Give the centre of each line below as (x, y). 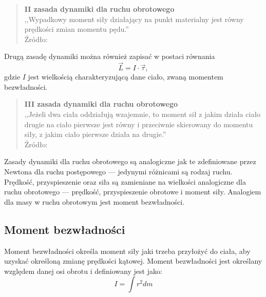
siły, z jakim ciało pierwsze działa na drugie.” (95, 134)
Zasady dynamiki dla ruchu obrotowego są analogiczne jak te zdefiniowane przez (130, 161)
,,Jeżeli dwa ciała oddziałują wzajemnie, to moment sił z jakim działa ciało (142, 114)
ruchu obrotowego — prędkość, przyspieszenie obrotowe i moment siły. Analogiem (133, 192)
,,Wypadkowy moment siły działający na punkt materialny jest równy (134, 19)
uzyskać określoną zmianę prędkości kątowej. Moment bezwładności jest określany (133, 261)
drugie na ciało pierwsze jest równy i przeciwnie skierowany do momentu (139, 124)
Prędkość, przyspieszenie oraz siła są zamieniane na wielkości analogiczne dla (125, 181)
